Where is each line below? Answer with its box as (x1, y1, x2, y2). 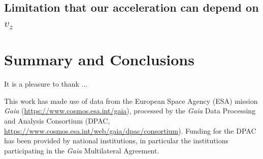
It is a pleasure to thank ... (4, 78, 88, 89)
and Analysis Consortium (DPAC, (4, 115, 110, 126)
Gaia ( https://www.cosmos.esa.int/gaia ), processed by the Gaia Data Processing (4, 105, 256, 116)
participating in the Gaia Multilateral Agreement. (4, 145, 159, 155)
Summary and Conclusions (4, 49, 194, 70)
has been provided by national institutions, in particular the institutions (4, 135, 228, 146)
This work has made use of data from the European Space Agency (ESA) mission (4, 95, 258, 106)
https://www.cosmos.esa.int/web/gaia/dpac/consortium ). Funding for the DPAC (4, 125, 256, 136)
